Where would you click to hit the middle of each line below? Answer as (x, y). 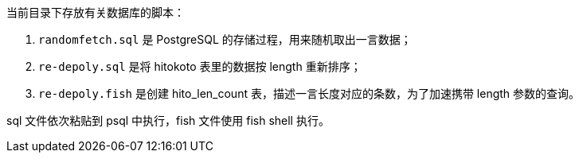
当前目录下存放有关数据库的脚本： (96, 12)
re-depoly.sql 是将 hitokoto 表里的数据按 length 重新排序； (200, 66)
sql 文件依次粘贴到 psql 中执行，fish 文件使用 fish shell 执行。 (168, 120)
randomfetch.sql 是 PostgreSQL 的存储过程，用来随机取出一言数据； (225, 39)
